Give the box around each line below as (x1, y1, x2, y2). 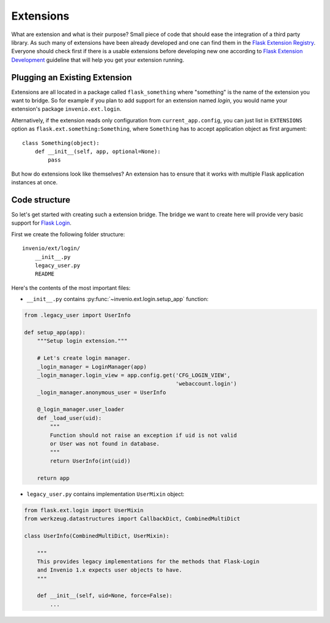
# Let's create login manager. (37, 355, 131, 362)
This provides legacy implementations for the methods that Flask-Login (37, 558, 260, 565)
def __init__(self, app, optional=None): (34, 147, 161, 155)
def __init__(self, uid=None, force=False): (37, 592, 173, 599)
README (34, 270, 55, 278)
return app (37, 474, 70, 482)
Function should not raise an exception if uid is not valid (50, 431, 237, 439)
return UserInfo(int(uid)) (50, 457, 131, 464)
